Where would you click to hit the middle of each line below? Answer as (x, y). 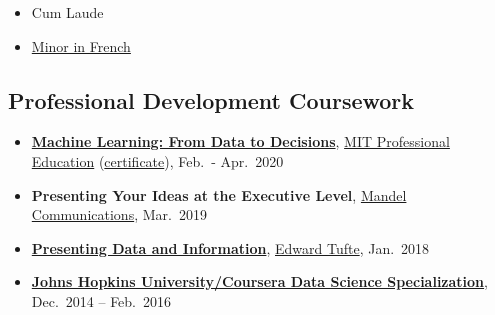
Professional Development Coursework (211, 99)
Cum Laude (67, 12)
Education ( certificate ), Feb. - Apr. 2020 (157, 160)
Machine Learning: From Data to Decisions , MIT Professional (240, 141)
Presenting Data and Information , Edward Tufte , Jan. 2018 (230, 247)
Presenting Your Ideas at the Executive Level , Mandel (219, 194)
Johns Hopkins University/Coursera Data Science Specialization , (259, 281)
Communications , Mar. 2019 (119, 214)
